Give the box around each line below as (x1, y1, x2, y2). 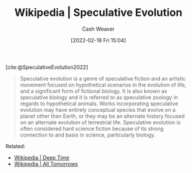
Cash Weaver (82, 25, 115, 32)
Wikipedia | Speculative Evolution (14, 6, 183, 19)
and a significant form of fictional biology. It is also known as (19, 87, 167, 94)
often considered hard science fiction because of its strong (19, 125, 164, 132)
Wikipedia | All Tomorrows (14, 160, 78, 167)
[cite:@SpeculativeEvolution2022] (5, 64, 88, 71)
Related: (5, 142, 26, 149)
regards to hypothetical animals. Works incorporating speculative (19, 100, 178, 107)
